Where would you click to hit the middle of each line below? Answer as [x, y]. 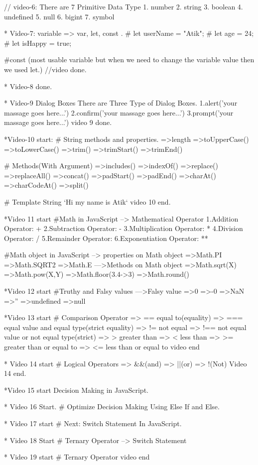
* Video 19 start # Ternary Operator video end [77, 457]
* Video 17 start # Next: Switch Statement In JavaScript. [93, 423]
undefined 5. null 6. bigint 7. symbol [59, 16]
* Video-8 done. [28, 86]
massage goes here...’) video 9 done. [58, 122]
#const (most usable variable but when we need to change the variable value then [129, 59]
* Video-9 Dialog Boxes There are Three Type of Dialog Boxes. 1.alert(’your [121, 103]
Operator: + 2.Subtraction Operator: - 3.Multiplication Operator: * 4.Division [124, 228]
